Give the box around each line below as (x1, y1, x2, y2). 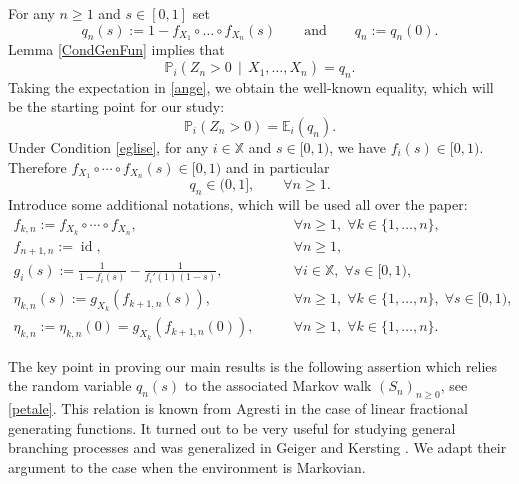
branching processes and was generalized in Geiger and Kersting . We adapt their (8, 437, 507, 458)
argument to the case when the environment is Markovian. (8, 456, 366, 477)
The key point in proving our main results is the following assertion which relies (8, 355, 498, 376)
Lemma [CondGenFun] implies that (8, 39, 225, 60)
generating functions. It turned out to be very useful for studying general (8, 417, 456, 438)
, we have (329, 137, 386, 158)
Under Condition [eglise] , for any (8, 137, 209, 158)
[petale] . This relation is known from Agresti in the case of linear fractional (8, 398, 468, 419)
